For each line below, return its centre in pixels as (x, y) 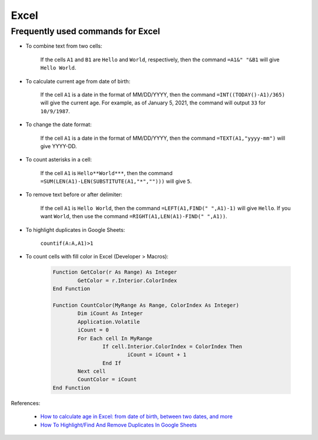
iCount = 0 (93, 330)
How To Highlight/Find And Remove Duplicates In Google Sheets (119, 425)
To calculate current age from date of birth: (78, 81)
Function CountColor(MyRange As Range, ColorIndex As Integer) (146, 305)
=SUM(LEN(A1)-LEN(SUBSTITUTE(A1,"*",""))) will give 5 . (116, 181)
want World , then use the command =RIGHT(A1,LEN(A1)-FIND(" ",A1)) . (134, 216)
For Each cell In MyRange (115, 338)
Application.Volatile (109, 322)
